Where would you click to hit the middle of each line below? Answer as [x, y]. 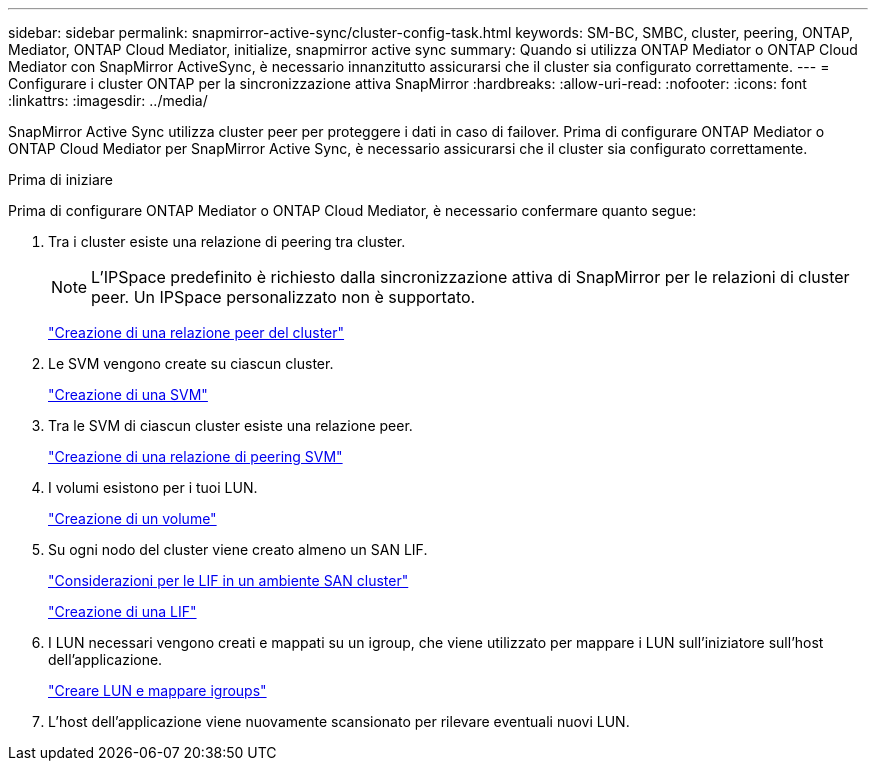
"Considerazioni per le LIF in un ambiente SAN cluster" [228, 580]
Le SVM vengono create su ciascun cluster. [191, 363]
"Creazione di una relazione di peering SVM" [195, 456]
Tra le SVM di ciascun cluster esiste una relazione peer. [230, 425]
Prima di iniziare [60, 179]
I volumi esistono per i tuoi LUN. [153, 487]
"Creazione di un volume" [132, 518]
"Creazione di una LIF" [122, 611]
